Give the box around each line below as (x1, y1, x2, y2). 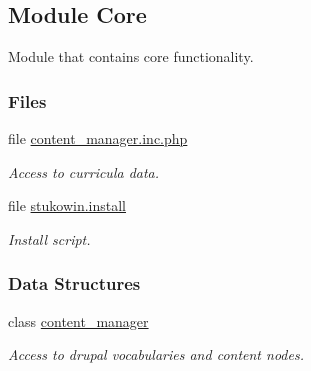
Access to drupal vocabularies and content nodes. (8, 344, 304, 365)
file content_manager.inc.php (8, 128, 188, 149)
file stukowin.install (8, 195, 127, 216)
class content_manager (8, 310, 149, 331)
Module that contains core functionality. (8, 46, 254, 67)
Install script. (8, 228, 91, 249)
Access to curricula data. (8, 161, 160, 182)
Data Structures (8, 271, 141, 296)
